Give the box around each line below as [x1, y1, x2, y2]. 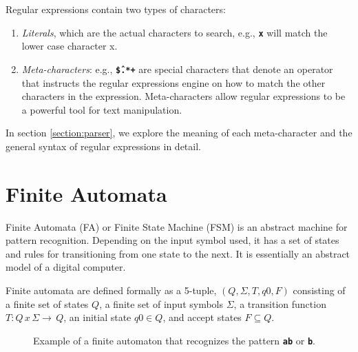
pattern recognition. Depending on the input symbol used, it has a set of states [6, 233, 339, 247]
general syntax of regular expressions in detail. [6, 138, 201, 153]
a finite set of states [6, 296, 89, 311]
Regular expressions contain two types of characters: [6, 2, 226, 16]
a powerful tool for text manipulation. [21, 102, 182, 116]
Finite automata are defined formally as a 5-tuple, [6, 282, 217, 297]
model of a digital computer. [6, 260, 126, 274]
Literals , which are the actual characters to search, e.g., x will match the [21, 25, 328, 39]
